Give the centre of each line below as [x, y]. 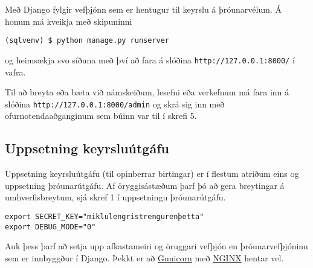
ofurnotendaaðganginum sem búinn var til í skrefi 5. [101, 116]
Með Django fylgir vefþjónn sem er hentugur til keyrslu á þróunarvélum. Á [143, 9]
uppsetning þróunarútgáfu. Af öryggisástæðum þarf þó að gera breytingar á [145, 185]
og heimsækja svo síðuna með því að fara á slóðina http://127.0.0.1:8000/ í [150, 59]
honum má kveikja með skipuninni [69, 21]
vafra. [15, 72]
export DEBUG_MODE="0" [50, 227]
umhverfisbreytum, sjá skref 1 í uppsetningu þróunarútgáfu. [115, 197]
